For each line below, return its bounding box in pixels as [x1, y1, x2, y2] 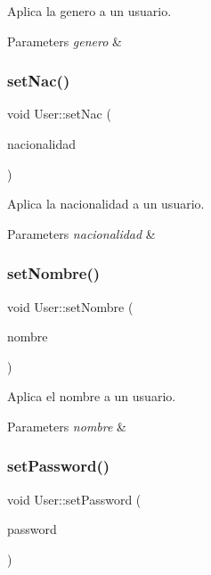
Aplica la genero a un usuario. [7, 2, 172, 20]
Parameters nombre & [7, 416, 126, 435]
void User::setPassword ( [7, 489, 142, 508]
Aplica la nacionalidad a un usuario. [7, 194, 205, 213]
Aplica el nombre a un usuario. [7, 387, 176, 406]
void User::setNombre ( [7, 297, 134, 316]
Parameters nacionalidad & [7, 224, 156, 242]
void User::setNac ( [7, 104, 111, 123]
